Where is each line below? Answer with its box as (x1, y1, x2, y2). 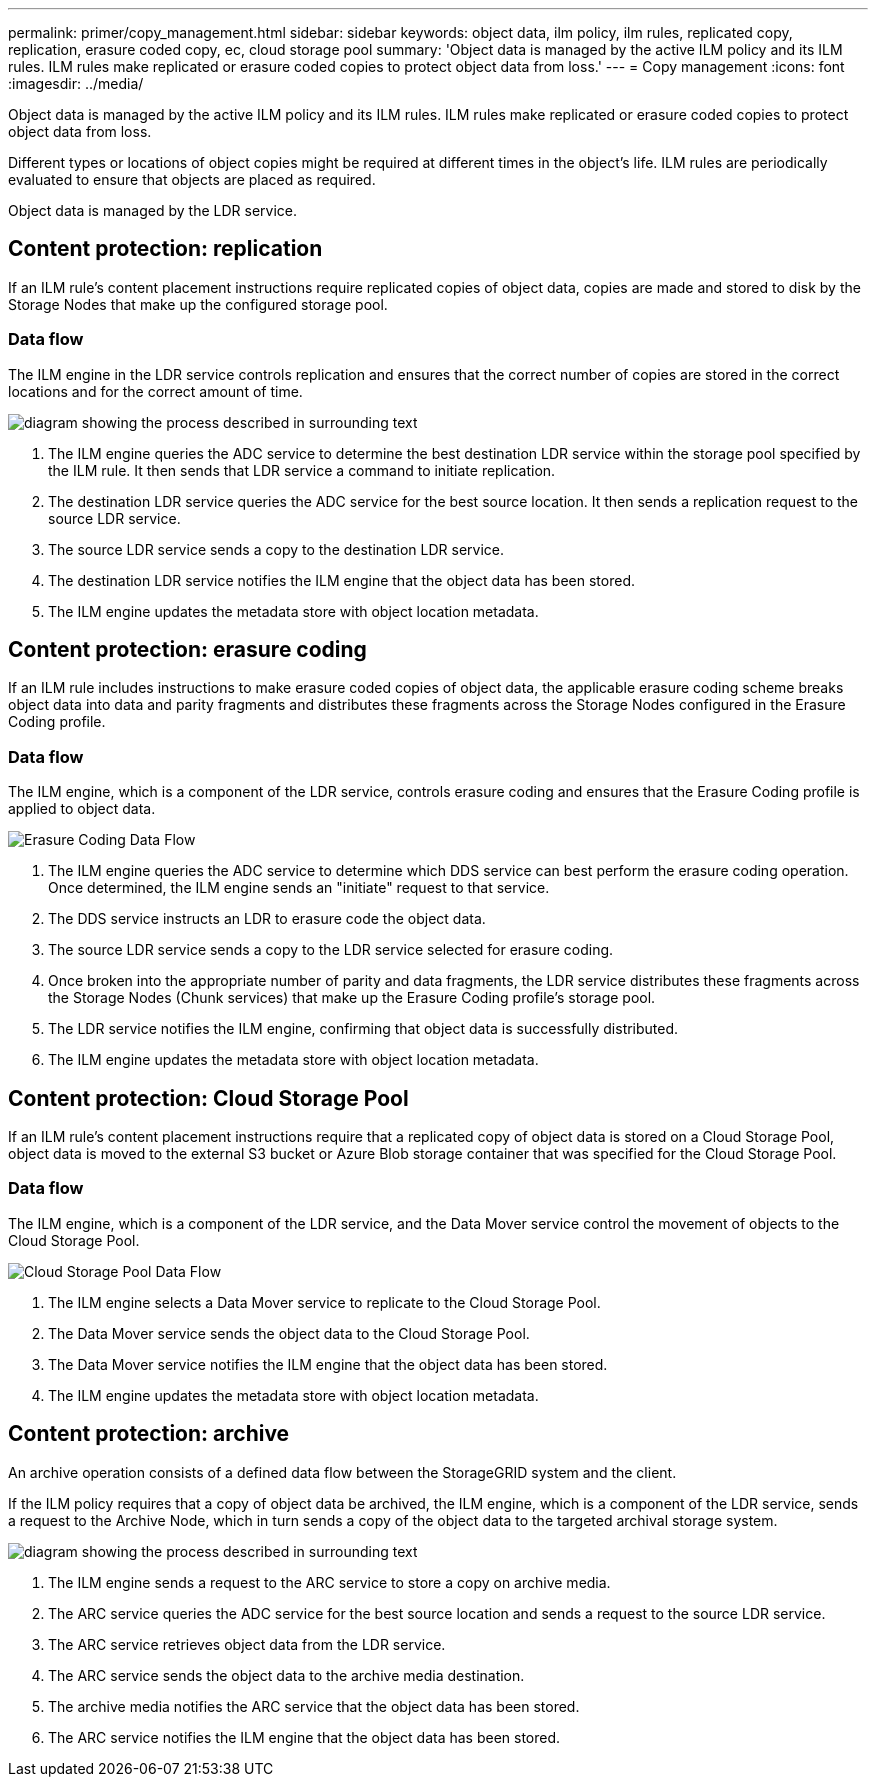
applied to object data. (8, 800, 156, 818)
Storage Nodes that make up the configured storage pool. (8, 295, 388, 313)
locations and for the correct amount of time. (8, 382, 303, 400)
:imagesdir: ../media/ (8, 75, 144, 92)
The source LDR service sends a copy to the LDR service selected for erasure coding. (48, 941, 614, 959)
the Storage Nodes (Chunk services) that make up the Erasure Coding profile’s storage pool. (48, 989, 656, 1007)
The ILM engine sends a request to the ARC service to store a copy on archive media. (48, 1573, 611, 1591)
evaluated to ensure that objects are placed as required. (8, 171, 376, 188)
